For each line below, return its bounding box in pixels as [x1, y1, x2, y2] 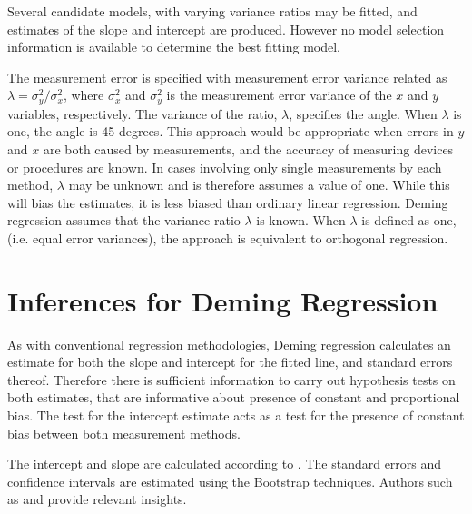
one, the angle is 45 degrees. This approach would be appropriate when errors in [7, 122, 454, 141]
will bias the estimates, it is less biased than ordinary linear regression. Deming [7, 193, 448, 212]
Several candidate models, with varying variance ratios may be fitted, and [7, 2, 418, 20]
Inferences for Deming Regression [7, 282, 438, 319]
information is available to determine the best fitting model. [7, 37, 340, 56]
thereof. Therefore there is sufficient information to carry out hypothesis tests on [7, 370, 456, 389]
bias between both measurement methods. [7, 423, 241, 442]
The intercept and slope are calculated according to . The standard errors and [7, 454, 442, 473]
